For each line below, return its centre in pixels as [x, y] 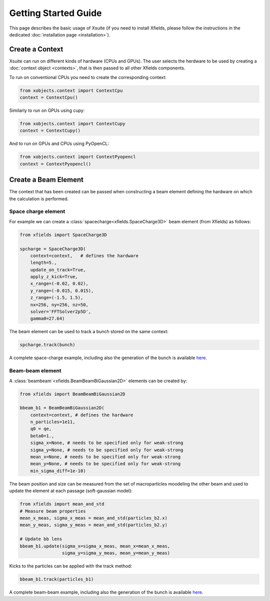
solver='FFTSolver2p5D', [61, 312]
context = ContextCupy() [50, 131]
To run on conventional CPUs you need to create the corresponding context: [88, 77]
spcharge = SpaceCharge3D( [53, 249]
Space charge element [37, 211]
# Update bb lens [41, 539]
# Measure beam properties [53, 511]
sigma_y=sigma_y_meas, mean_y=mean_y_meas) [116, 553]
